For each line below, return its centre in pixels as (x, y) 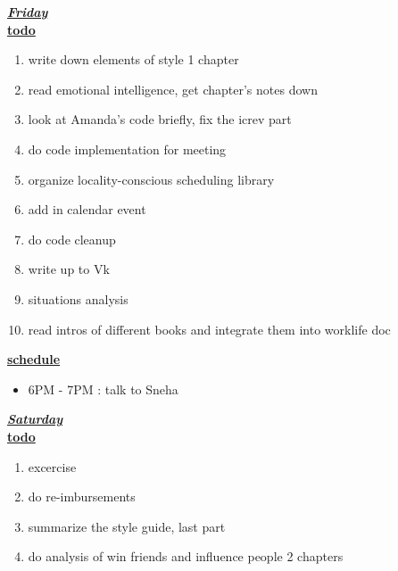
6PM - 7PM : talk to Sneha (103, 389)
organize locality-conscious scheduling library (151, 179)
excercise (52, 466)
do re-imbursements (82, 497)
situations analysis (78, 298)
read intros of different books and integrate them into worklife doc (209, 329)
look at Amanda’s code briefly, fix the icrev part (160, 119)
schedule (34, 359)
